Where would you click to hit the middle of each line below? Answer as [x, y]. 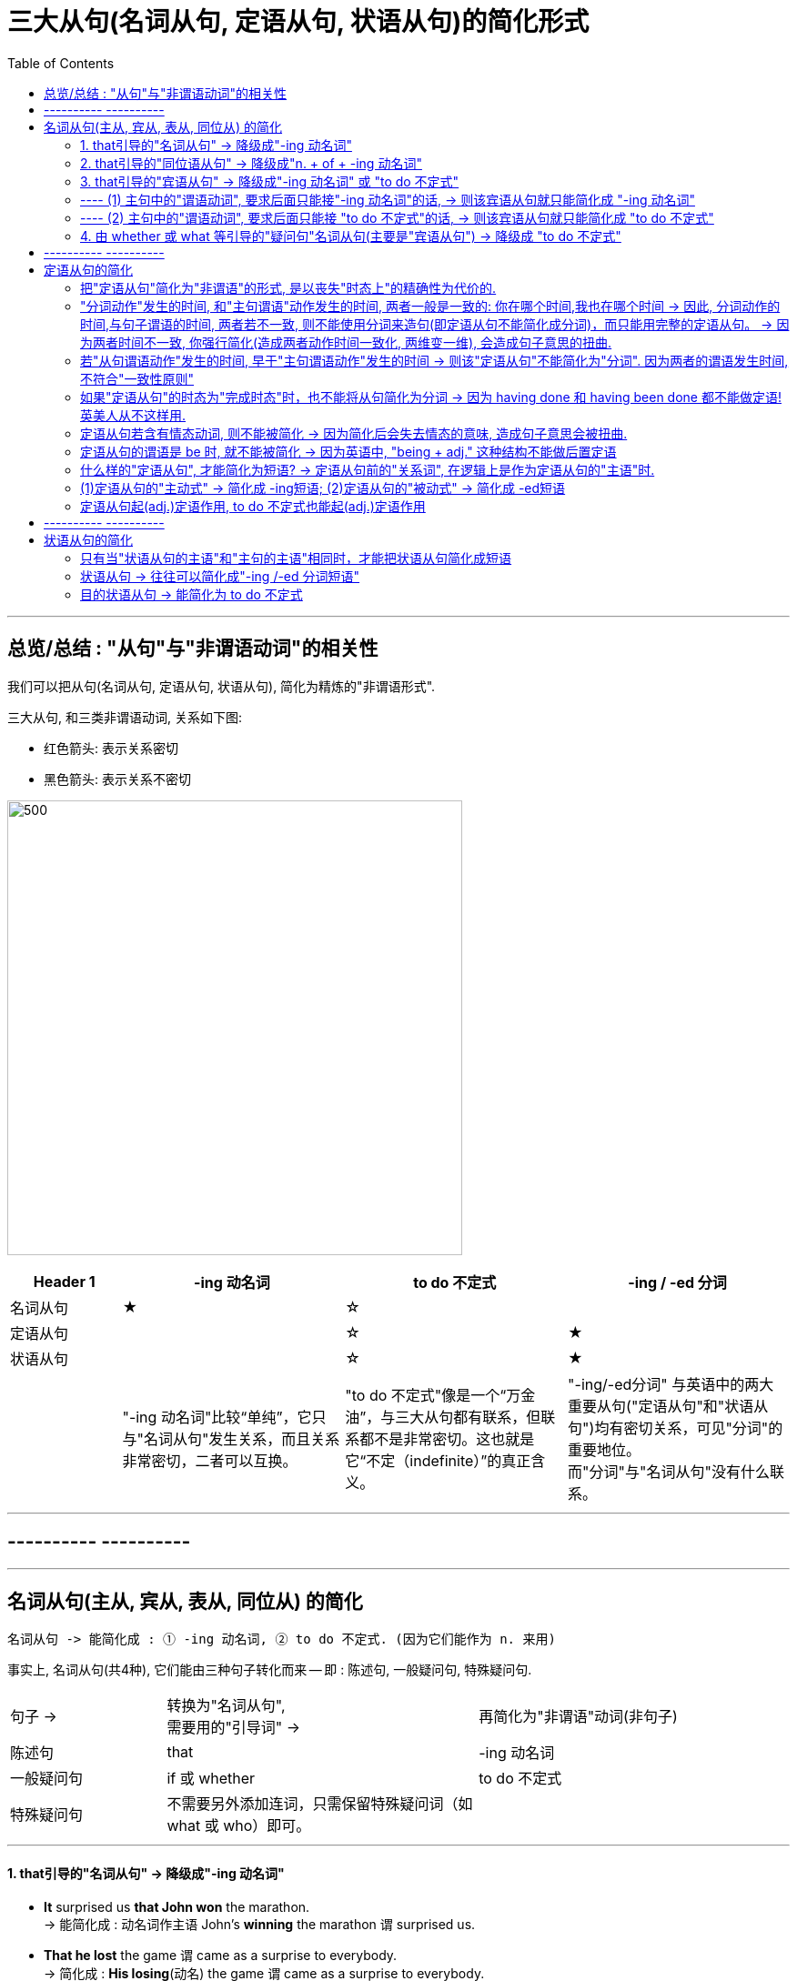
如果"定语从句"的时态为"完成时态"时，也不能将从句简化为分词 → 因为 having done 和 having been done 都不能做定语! [431, 397]
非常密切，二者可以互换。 [210, 1460]
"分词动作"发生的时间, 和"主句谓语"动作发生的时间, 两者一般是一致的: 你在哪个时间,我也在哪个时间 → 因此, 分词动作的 [430, 306]
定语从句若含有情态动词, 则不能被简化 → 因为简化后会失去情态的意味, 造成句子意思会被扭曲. [354, 433]
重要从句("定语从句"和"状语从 [668, 1406]
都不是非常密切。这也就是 [447, 1438]
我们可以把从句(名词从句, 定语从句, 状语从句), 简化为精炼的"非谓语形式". [222, 686]
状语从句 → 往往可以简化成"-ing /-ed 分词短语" [220, 576]
